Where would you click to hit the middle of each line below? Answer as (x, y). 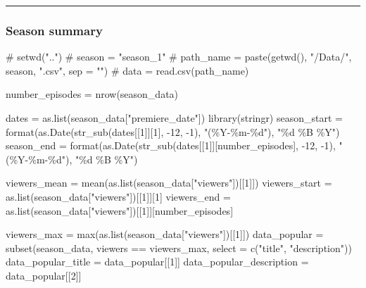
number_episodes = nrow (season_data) (92, 94)
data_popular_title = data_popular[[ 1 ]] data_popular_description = (157, 262)
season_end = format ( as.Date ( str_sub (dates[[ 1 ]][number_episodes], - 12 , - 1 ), (171, 145)
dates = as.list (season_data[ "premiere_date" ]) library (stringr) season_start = (174, 118)
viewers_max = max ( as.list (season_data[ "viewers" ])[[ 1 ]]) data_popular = (165, 234)
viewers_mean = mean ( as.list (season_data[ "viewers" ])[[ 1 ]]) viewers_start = (169, 183)
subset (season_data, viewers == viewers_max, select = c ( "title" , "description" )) (179, 248)
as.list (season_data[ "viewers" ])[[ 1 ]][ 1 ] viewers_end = (118, 196)
